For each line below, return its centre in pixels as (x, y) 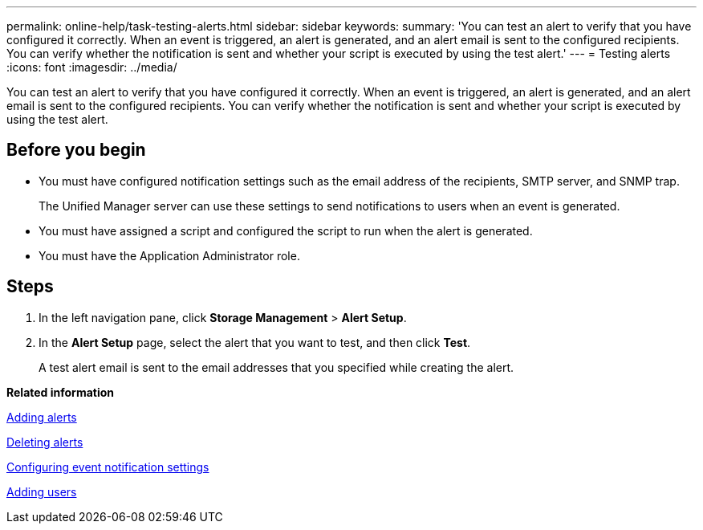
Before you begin (76, 150)
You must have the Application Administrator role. (169, 255)
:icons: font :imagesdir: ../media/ (92, 67)
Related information (61, 392)
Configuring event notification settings (108, 467)
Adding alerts (42, 417)
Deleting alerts (45, 442)
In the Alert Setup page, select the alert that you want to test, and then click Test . (255, 342)
